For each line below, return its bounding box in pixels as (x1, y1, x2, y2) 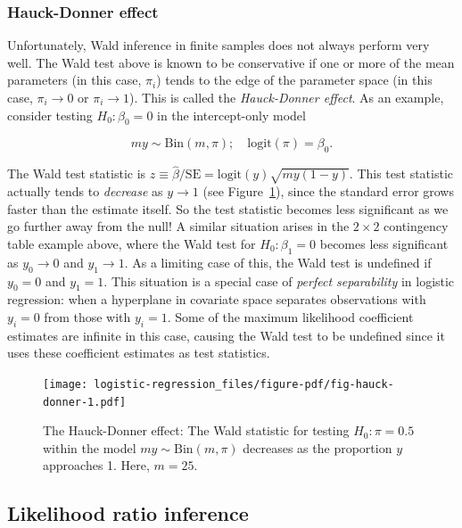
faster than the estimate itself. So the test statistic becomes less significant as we (7, 199, 449, 218)
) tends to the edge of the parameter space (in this (156, 70, 433, 89)
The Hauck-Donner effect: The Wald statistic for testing (43, 421, 350, 440)
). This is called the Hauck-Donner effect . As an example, (129, 88, 444, 106)
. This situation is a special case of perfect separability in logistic (103, 271, 455, 290)
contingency (384, 217, 449, 235)
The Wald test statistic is (7, 164, 146, 183)
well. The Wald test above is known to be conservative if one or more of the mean (7, 53, 455, 71)
